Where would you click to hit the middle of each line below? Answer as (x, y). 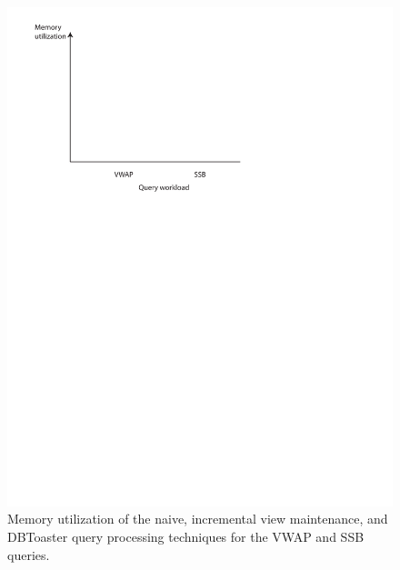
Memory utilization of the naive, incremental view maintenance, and (198, 519)
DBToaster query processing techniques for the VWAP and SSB (186, 537)
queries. (29, 554)
